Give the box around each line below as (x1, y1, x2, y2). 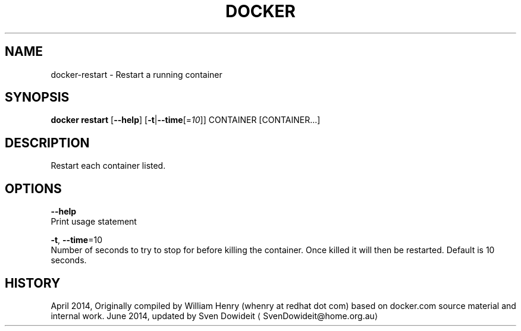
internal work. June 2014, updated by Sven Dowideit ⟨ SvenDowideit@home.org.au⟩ (51, 310, 378, 321)
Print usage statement (51, 216, 137, 227)
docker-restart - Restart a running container (51, 69, 222, 80)
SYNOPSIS (5, 90, 70, 105)
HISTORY (5, 275, 61, 291)
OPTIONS (5, 181, 62, 196)
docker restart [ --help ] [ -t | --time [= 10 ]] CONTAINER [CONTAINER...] (51, 115, 321, 125)
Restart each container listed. (51, 160, 166, 171)
